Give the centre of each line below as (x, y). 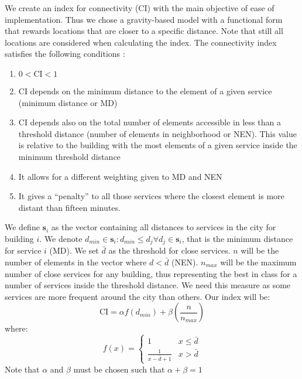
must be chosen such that (119, 369)
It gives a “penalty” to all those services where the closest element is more (151, 196)
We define (22, 227)
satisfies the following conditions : (65, 54)
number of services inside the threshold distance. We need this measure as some (148, 285)
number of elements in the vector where (76, 262)
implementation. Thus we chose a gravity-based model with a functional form (144, 19)
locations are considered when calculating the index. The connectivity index (141, 42)
